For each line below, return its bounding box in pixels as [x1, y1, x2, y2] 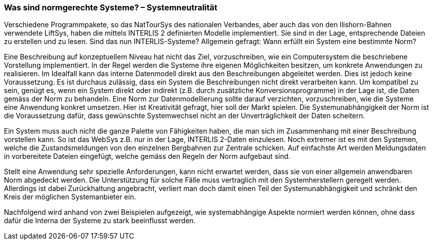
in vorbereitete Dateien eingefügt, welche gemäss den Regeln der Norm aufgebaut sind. [4, 152, 291, 161]
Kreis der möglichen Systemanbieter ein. [4, 193, 136, 201]
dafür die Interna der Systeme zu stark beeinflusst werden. [4, 216, 196, 225]
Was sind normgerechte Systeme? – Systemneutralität [4, 2, 217, 12]
